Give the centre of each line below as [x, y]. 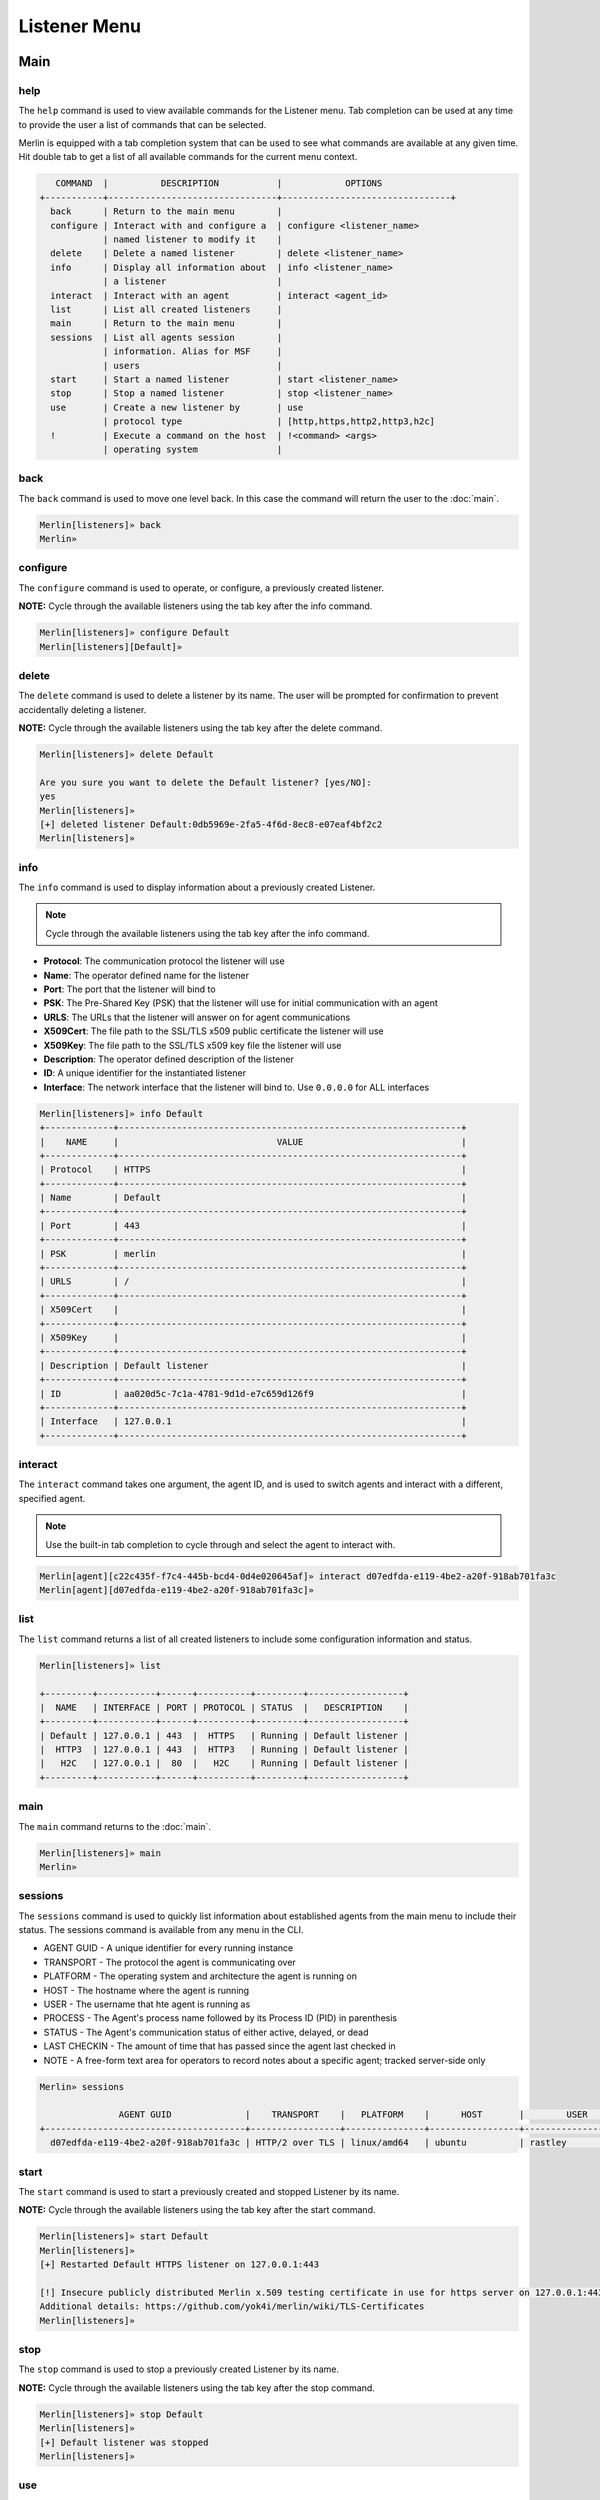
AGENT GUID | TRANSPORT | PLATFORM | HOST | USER [353, 2114]
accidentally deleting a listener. [82, 709]
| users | [192, 365]
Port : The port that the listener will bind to [129, 989]
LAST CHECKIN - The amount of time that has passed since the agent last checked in [220, 2046]
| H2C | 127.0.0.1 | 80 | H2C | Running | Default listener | [224, 1763]
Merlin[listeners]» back [100, 524]
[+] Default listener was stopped [124, 2442]
